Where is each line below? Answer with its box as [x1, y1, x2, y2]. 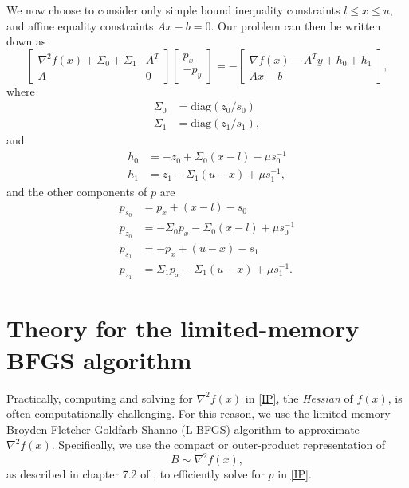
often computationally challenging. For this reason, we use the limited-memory [6, 405, 391, 422]
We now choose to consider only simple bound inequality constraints [6, 2, 340, 18]
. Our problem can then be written [210, 17, 381, 33]
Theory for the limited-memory [6, 312, 360, 344]
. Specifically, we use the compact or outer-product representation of [51, 436, 386, 453]
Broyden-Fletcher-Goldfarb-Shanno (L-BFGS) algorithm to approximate [6, 420, 360, 437]
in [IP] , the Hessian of [245, 389, 353, 406]
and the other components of [6, 183, 147, 199]
